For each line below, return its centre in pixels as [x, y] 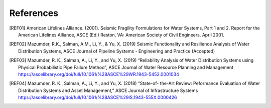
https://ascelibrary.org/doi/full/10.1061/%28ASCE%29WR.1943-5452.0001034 [99, 74]
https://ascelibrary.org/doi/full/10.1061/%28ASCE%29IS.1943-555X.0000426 [98, 97]
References [34, 13]
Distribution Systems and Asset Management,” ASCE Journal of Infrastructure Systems [108, 90]
